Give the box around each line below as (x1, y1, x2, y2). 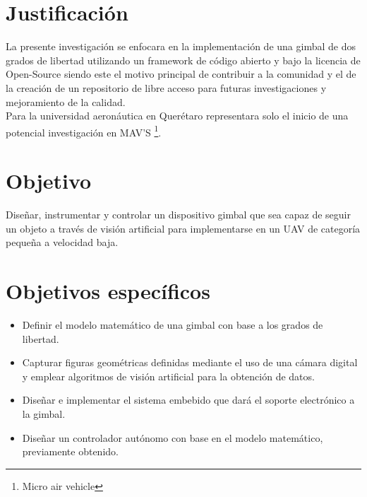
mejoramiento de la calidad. (6, 94, 126, 109)
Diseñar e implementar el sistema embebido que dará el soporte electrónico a (22, 392, 355, 407)
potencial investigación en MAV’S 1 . (6, 122, 162, 139)
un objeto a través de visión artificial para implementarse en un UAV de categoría (6, 221, 361, 235)
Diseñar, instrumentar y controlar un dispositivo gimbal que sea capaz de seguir (6, 207, 351, 222)
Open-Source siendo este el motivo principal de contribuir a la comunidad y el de (6, 66, 356, 81)
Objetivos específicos (6, 276, 210, 305)
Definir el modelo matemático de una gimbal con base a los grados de (22, 317, 323, 332)
